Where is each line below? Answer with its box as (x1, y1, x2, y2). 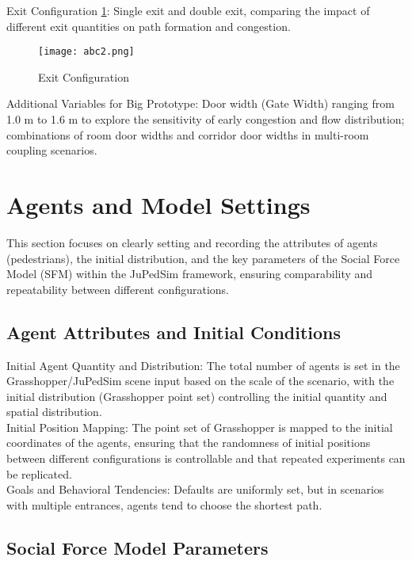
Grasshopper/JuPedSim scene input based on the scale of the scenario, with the (6, 372, 395, 389)
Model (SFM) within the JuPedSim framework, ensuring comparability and (6, 265, 373, 282)
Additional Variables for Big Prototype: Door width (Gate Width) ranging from (6, 95, 395, 112)
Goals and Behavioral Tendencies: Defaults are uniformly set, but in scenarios (6, 481, 384, 498)
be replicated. (6, 465, 72, 482)
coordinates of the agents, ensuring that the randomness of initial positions (6, 434, 371, 451)
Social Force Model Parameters (6, 535, 269, 559)
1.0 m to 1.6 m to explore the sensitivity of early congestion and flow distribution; (6, 111, 405, 128)
